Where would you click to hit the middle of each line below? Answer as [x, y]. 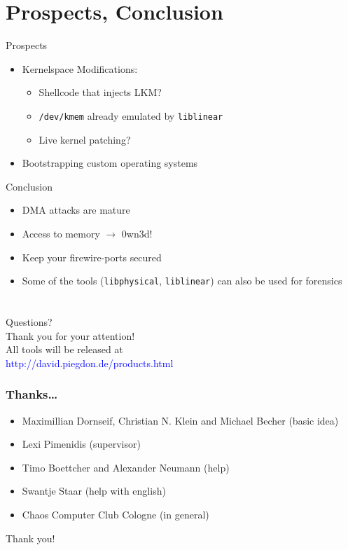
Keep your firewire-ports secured [92, 257]
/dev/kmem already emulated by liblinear [131, 115]
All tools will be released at [64, 349]
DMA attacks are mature [76, 210]
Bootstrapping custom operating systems [110, 163]
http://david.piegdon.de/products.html [90, 363]
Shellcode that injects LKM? [100, 92]
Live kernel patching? [85, 139]
